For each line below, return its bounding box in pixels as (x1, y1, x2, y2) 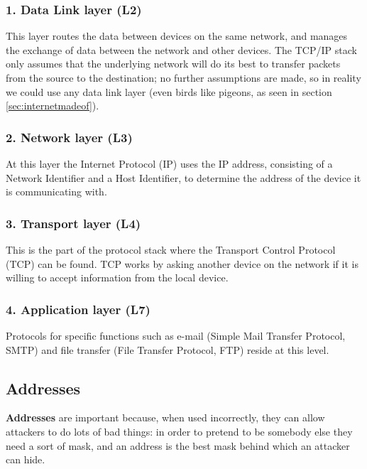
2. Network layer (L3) (6, 128, 133, 146)
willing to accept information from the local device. (6, 270, 229, 285)
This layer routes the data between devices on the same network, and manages (6, 28, 348, 43)
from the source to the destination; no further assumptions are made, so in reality (6, 70, 361, 85)
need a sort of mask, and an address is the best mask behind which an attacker (6, 438, 350, 453)
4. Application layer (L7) (6, 300, 150, 318)
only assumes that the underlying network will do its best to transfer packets (6, 56, 341, 71)
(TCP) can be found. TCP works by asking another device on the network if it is (6, 256, 358, 271)
